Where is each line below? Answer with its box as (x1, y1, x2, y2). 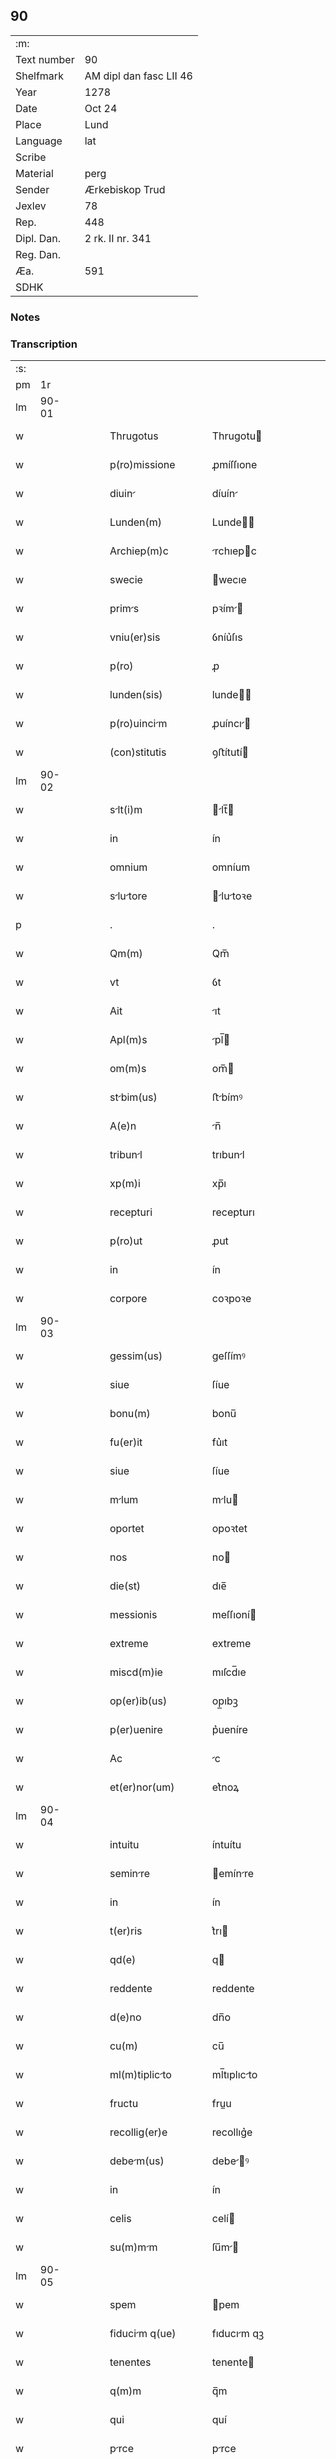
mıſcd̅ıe (211, 1665, 247, 1679)
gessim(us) (109, 1349, 163, 1363)
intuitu (109, 1838, 140, 1852)
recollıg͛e (211, 2125, 253, 2139)
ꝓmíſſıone (211, 458, 258, 472)
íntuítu (211, 1838, 242, 1852)
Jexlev (15, 199, 47, 213)
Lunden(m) (109, 515, 162, 529)
